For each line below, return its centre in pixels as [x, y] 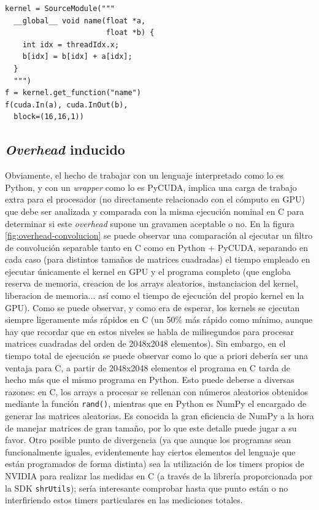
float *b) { [130, 33]
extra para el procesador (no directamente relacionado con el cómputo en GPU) [155, 199]
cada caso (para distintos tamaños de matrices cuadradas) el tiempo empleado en [158, 259]
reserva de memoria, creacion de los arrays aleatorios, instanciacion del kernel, [152, 283]
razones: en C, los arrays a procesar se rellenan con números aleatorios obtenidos [156, 391]
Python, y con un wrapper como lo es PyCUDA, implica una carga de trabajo [151, 187]
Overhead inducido [65, 149]
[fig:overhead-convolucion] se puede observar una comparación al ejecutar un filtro [159, 235]
